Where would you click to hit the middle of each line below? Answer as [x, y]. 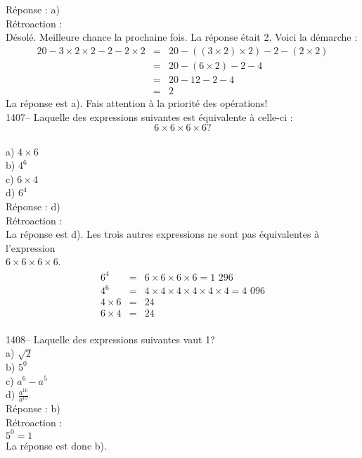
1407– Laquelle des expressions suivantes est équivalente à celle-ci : [149, 116]
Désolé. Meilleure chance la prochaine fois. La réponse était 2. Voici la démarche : [182, 37]
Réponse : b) [33, 408]
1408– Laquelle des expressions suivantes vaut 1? [110, 339]
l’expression [31, 247]
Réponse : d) [33, 206]
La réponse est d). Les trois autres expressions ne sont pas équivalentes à [163, 234]
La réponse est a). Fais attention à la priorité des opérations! [137, 102]
